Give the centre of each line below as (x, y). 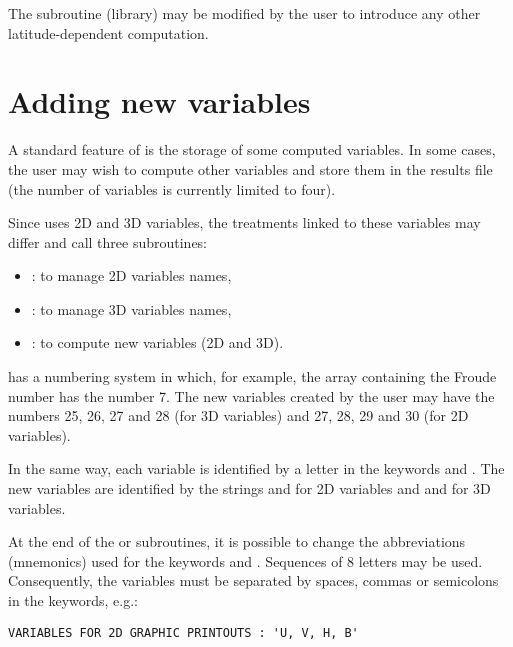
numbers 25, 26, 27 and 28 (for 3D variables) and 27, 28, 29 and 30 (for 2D (238, 415)
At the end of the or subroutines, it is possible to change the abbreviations (237, 541)
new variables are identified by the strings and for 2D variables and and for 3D (249, 488)
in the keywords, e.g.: (73, 600)
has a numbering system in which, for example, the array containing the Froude (252, 376)
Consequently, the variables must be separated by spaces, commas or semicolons (253, 580)
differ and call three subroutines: (108, 241)
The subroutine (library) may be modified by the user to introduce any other (244, 13)
